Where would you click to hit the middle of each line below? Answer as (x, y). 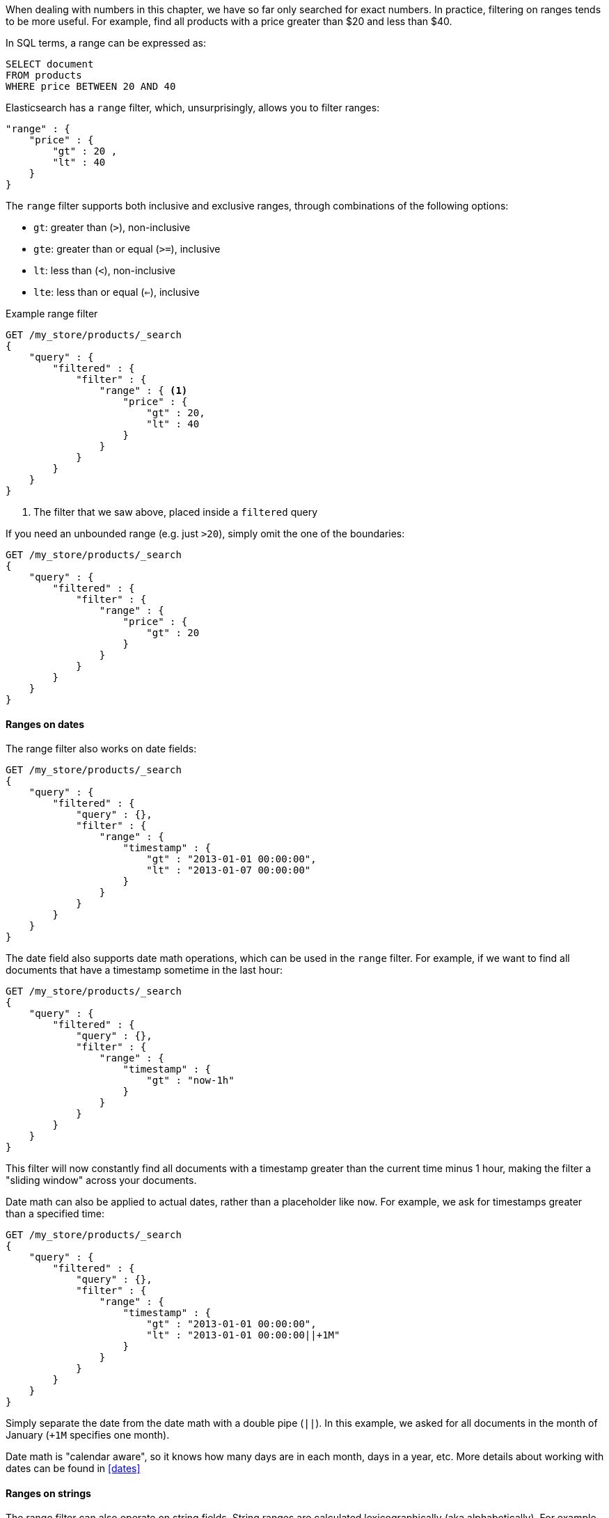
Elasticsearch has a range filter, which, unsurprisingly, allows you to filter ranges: (193, 108)
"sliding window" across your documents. (101, 1180)
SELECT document (50, 64)
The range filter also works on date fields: (101, 749)
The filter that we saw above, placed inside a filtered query (176, 512)
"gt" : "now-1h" (190, 1081)
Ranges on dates (45, 724)
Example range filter (52, 314)
